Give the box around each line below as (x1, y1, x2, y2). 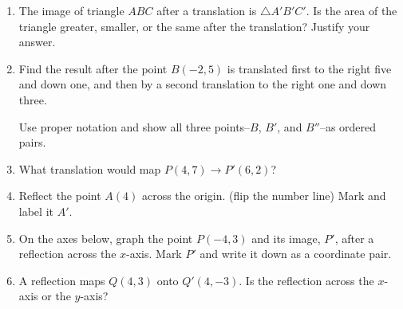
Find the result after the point (18, 60, 168, 76)
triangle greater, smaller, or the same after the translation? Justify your (18, 18, 370, 34)
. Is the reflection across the (239, 272, 374, 288)
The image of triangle (18, 2, 124, 18)
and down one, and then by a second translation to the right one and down (18, 76, 387, 92)
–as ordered (319, 118, 377, 135)
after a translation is (156, 2, 257, 18)
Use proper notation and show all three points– (18, 118, 251, 135)
